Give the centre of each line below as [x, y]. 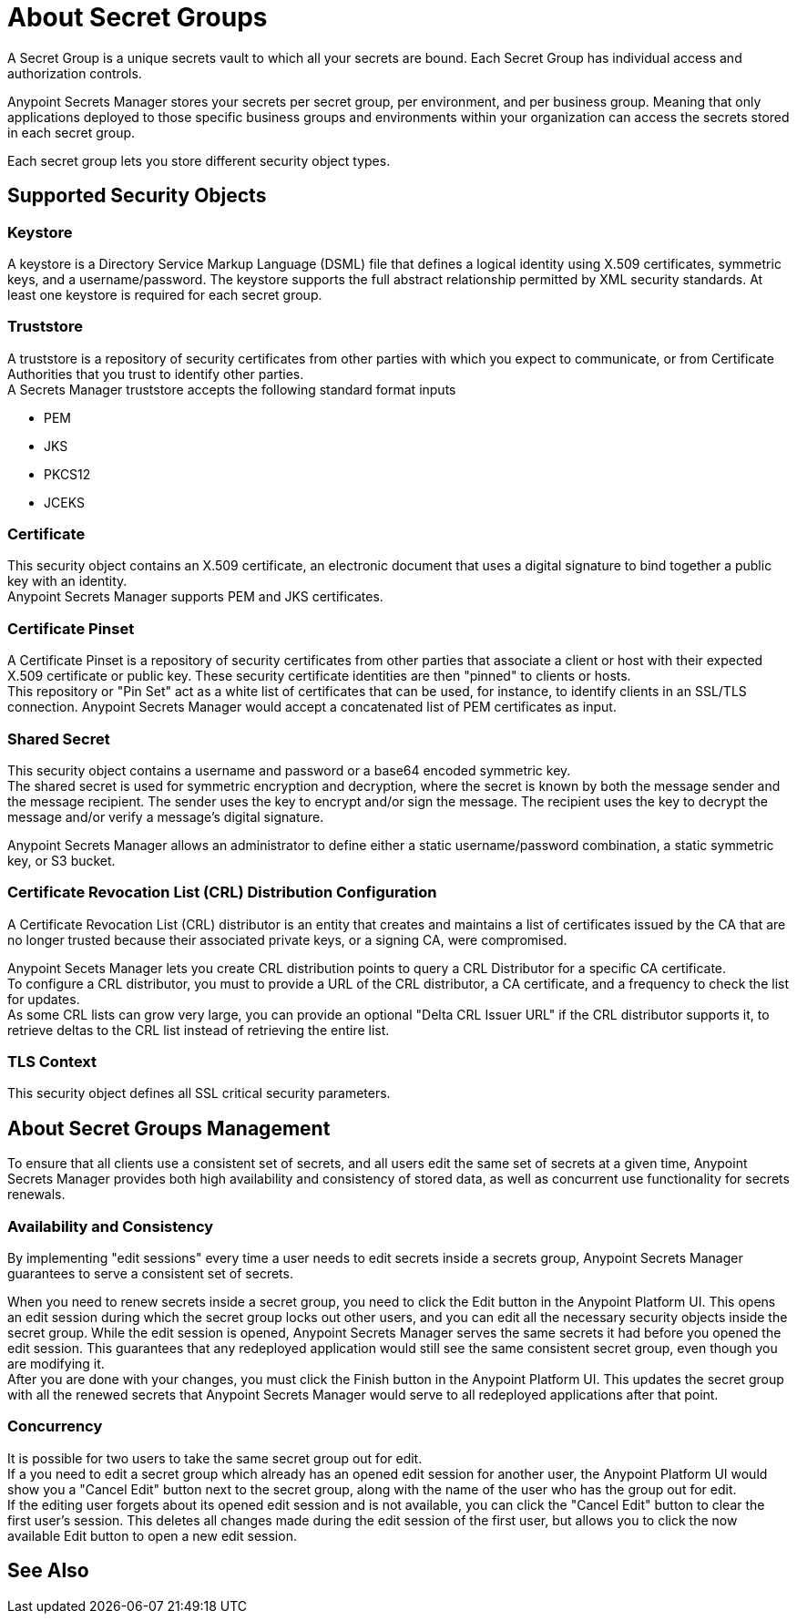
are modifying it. [56, 1364]
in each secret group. [72, 132]
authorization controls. [75, 73]
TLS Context [52, 1062]
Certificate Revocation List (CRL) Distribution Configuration [222, 893]
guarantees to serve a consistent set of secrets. [150, 1274]
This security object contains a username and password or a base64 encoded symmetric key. [289, 770]
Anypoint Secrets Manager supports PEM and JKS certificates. [195, 597]
